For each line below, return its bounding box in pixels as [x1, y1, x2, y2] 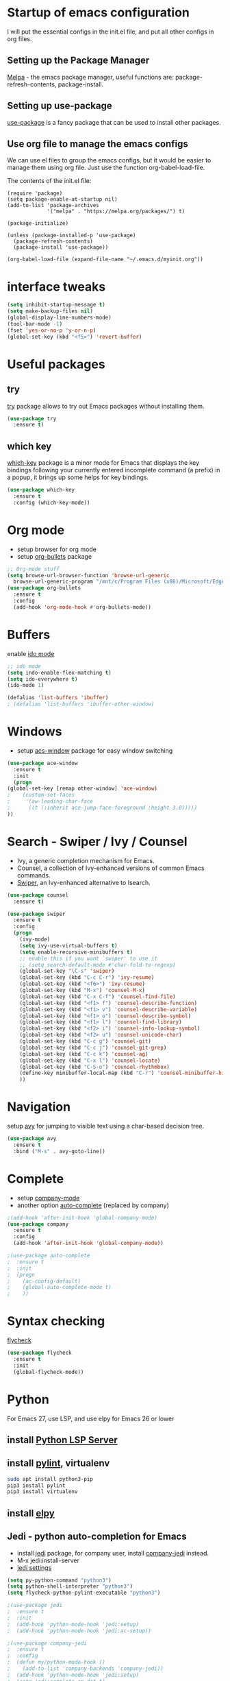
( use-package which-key [7, 487, 75, 494]
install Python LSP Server [7, 1434, 118, 1446]
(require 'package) [7, 190, 63, 197]
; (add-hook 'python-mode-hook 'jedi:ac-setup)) [7, 1627, 152, 1634]
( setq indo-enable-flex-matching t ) [7, 669, 112, 676]
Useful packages [7, 356, 105, 372]
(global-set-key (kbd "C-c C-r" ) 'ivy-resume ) [19, 974, 155, 981]
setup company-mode [16, 1194, 80, 1202]
